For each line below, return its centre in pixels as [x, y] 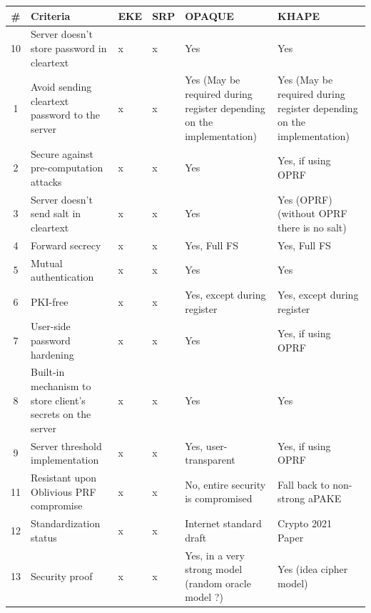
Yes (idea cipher [313, 569]
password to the [66, 115]
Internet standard [223, 523]
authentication [62, 277]
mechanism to [61, 386]
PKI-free [50, 301]
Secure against [62, 153]
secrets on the [61, 414]
